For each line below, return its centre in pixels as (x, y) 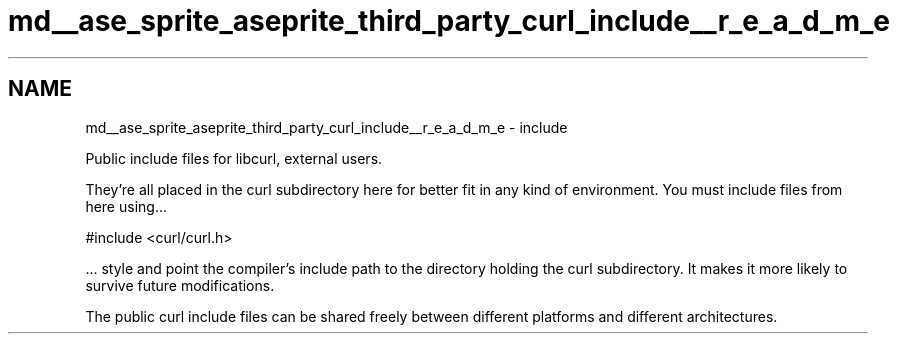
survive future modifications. (180, 285)
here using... (126, 206)
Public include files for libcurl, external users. (234, 158)
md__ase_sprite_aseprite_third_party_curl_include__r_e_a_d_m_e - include (326, 127)
